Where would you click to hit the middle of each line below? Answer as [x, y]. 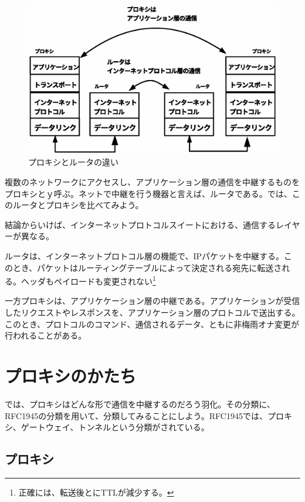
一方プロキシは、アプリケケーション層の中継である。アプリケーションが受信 [152, 301]
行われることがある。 [46, 335]
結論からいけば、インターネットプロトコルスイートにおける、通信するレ [144, 224]
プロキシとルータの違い [73, 162]
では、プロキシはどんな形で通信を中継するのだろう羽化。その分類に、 [140, 404]
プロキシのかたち [71, 375]
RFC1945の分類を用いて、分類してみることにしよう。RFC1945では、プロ [144, 415]
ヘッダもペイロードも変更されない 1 [88, 280]
